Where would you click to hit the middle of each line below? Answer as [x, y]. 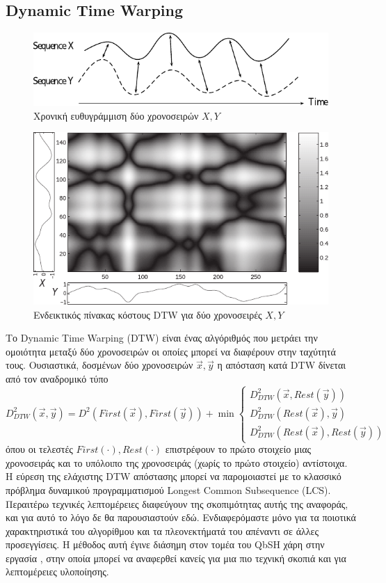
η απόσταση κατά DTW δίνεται [281, 365]
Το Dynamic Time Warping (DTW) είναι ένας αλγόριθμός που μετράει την [162, 338]
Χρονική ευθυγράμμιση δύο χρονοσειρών [116, 115]
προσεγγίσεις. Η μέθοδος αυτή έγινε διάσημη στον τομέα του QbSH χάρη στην [165, 544]
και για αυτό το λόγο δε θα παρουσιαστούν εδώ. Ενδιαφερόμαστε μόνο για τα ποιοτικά [181, 517]
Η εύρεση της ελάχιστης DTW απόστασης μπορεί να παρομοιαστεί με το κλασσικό [174, 476]
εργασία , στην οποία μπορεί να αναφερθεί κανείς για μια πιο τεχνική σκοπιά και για [176, 558]
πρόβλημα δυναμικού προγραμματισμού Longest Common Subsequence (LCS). [168, 489]
